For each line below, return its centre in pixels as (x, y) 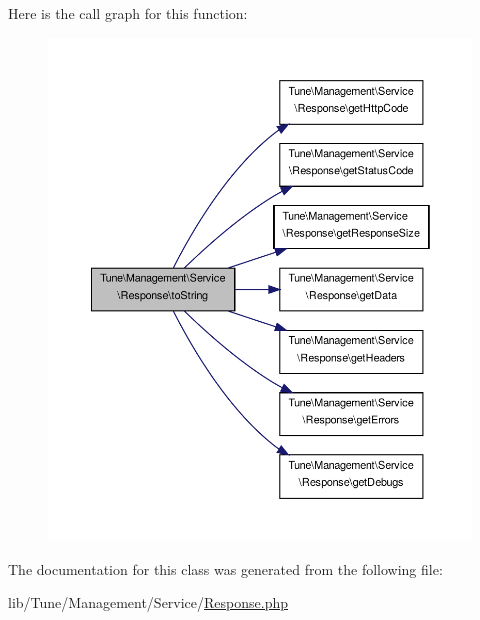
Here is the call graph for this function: (128, 13)
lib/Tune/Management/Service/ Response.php (148, 602)
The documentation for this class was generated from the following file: (225, 568)
